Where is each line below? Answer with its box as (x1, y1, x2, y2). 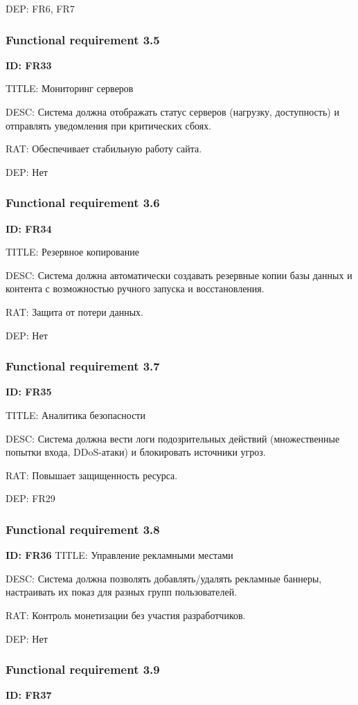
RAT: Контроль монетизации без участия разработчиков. (6, 607, 246, 622)
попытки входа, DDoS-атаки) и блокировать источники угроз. (6, 445, 266, 459)
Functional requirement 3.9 (6, 661, 160, 678)
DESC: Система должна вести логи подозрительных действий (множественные (6, 431, 340, 445)
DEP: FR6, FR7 (6, 1, 75, 15)
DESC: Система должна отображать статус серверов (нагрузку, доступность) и (6, 105, 339, 118)
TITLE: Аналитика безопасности (6, 407, 145, 422)
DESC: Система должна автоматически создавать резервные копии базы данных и (6, 267, 352, 282)
